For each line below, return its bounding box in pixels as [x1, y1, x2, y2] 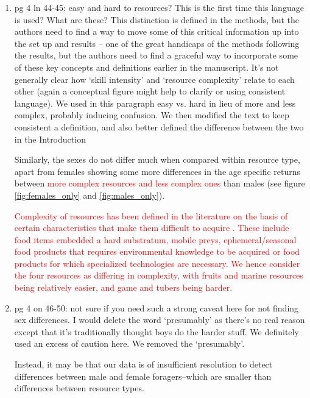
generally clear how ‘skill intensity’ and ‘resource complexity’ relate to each [14, 73, 295, 85]
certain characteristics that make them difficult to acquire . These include [14, 221, 289, 234]
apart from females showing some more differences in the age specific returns [14, 165, 301, 177]
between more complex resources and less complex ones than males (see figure [14, 177, 305, 190]
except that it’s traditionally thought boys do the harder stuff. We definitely [14, 325, 299, 338]
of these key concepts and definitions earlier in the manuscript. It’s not [14, 60, 279, 73]
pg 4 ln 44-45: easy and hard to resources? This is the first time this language [14, 1, 304, 13]
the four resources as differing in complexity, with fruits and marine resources [14, 269, 303, 282]
